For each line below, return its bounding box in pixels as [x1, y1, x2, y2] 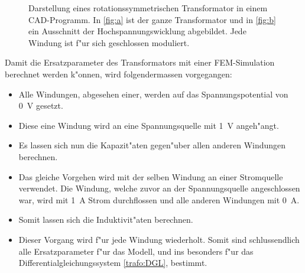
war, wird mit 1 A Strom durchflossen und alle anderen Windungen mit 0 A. [18, 193, 300, 206]
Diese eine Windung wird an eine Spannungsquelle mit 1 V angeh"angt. [18, 119, 279, 131]
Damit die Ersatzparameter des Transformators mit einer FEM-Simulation [5, 56, 275, 69]
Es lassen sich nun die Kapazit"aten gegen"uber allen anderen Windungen [18, 139, 286, 151]
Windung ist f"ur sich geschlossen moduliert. [28, 36, 190, 48]
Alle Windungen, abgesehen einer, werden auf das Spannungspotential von [18, 87, 288, 100]
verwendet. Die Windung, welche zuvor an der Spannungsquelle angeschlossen [18, 182, 300, 194]
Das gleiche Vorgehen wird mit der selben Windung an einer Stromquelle [18, 170, 283, 183]
